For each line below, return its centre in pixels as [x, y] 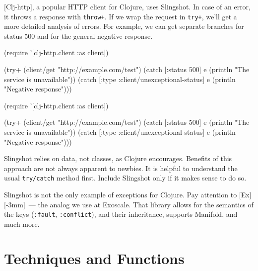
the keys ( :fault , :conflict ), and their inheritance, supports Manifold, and [121, 214]
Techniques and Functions [94, 258]
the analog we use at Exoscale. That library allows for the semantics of [146, 204]
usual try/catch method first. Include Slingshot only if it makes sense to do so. [125, 178]
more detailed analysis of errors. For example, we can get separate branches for [124, 26]
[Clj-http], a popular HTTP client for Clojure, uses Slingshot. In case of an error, [127, 6]
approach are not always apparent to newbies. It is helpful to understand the [121, 168]
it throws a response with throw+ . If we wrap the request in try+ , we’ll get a [121, 16]
